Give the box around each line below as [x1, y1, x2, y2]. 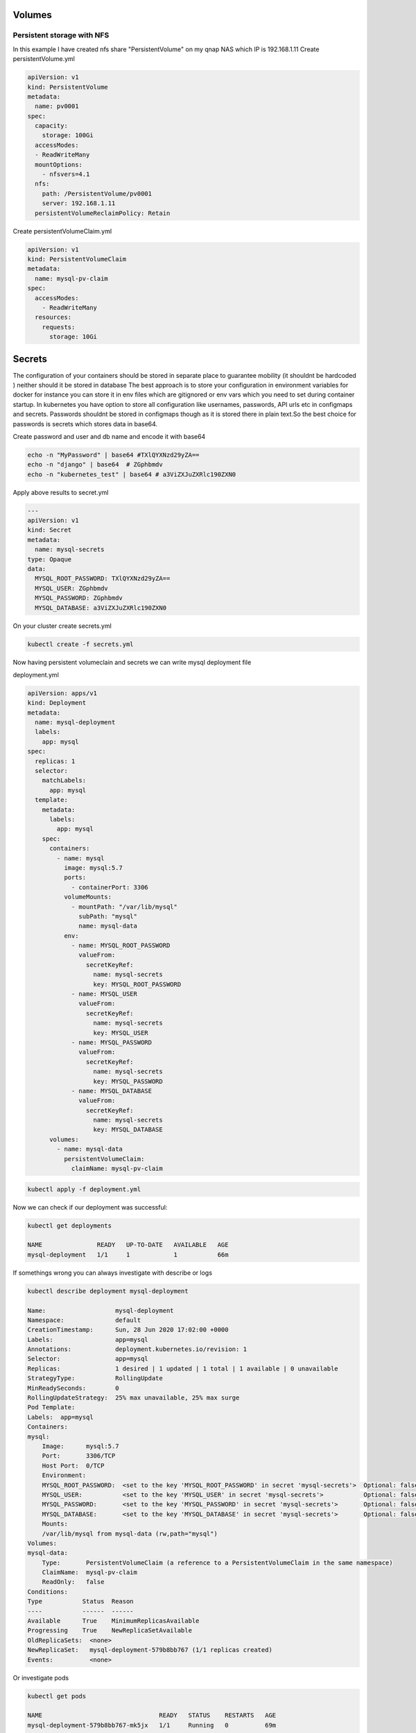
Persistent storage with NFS [12, 31, 110, 40]
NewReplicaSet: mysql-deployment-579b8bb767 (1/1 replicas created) [27, 1646, 273, 1654]
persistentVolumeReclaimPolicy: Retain [35, 209, 171, 217]
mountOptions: [35, 160, 83, 168]
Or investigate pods [12, 1673, 69, 1682]
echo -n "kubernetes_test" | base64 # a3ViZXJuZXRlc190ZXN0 [27, 470, 236, 478]
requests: [42, 323, 76, 331]
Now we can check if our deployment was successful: [12, 1203, 168, 1211]
